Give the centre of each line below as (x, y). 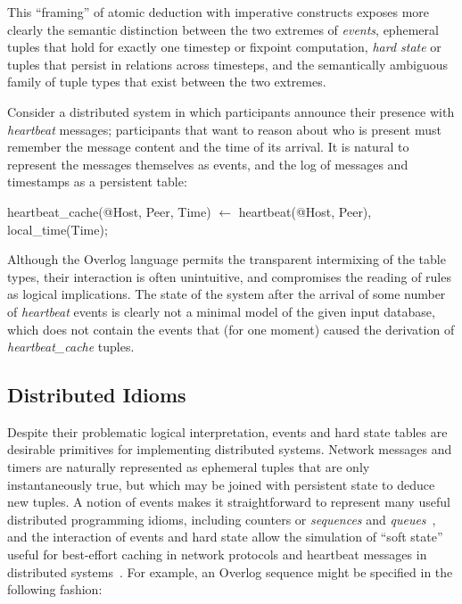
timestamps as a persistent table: (97, 182)
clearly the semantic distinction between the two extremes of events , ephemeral (223, 29)
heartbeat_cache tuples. (71, 347)
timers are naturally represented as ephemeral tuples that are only (189, 467)
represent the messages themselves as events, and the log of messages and (208, 164)
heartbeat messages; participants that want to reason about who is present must (224, 129)
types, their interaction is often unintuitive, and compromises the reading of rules (229, 276)
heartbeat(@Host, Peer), (305, 211)
